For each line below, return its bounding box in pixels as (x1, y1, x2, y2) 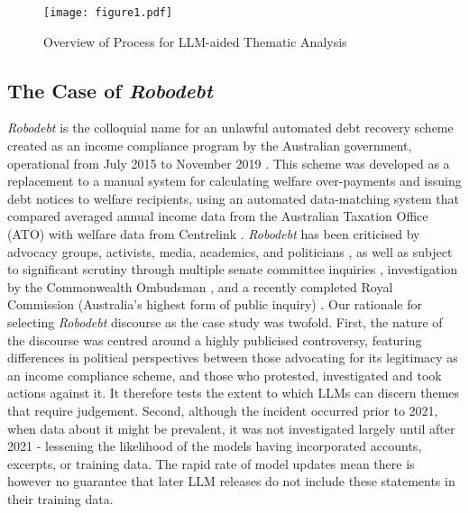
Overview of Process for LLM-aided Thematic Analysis (43, 32, 347, 50)
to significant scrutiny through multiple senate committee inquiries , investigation (7, 260, 458, 279)
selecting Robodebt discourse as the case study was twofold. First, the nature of (7, 312, 443, 331)
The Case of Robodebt (7, 76, 213, 104)
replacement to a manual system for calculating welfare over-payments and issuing (7, 171, 462, 190)
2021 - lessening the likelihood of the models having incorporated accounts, (7, 436, 422, 455)
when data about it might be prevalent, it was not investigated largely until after (7, 418, 455, 437)
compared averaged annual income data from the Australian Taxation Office (7, 207, 428, 225)
